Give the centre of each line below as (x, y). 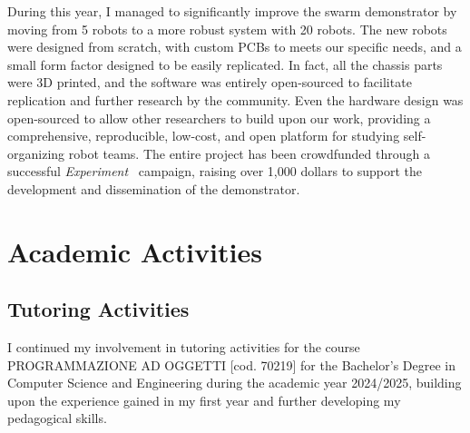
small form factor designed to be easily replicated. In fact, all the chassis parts (225, 64)
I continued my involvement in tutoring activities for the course (184, 347)
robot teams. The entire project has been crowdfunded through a (249, 153)
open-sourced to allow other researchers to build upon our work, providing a (219, 118)
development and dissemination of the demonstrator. (154, 188)
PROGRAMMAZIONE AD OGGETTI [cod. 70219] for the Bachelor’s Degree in (231, 364)
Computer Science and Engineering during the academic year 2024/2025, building (235, 383)
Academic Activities (135, 251)
